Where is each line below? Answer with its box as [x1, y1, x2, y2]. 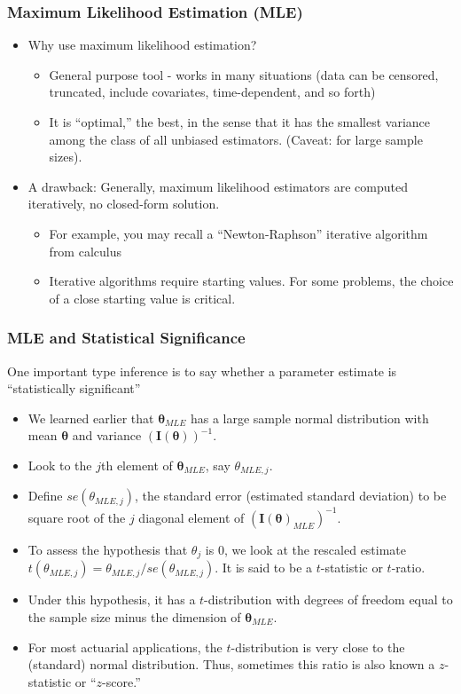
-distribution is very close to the [230, 637, 405, 656]
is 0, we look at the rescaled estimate [205, 540, 407, 558]
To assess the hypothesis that [27, 540, 188, 558]
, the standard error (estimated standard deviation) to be [134, 486, 447, 505]
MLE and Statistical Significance [7, 327, 246, 349]
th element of [101, 455, 173, 474]
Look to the [27, 455, 92, 474]
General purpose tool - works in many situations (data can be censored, [49, 65, 439, 83]
